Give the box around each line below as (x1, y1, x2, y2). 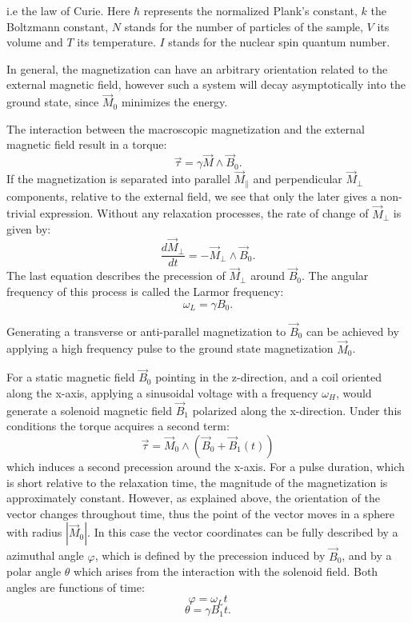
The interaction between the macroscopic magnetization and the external (6, 120, 365, 137)
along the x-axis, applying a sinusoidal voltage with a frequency (6, 384, 318, 401)
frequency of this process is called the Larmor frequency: (6, 282, 284, 299)
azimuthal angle (6, 547, 84, 564)
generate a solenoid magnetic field (6, 401, 172, 418)
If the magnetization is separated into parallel (6, 170, 230, 187)
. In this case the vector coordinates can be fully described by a (87, 524, 398, 541)
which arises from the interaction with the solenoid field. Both (74, 563, 378, 580)
